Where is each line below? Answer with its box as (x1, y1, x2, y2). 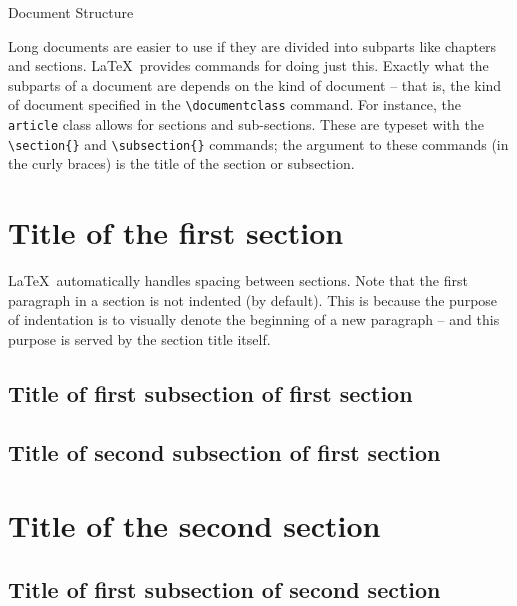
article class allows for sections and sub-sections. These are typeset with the (8, 114, 484, 135)
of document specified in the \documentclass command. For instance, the (8, 94, 461, 115)
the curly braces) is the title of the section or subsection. (8, 153, 355, 174)
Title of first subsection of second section (8, 573, 441, 604)
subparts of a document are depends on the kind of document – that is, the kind (8, 74, 502, 95)
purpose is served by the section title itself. (8, 328, 271, 349)
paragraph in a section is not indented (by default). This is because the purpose (8, 289, 498, 310)
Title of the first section (8, 212, 344, 253)
